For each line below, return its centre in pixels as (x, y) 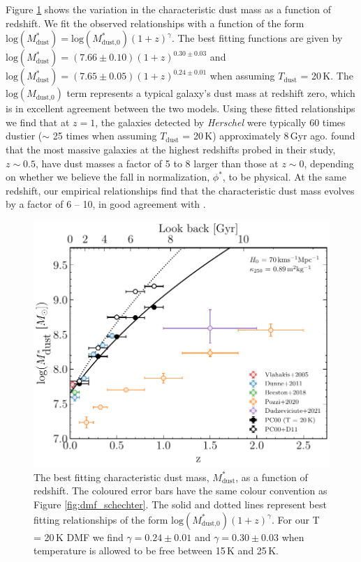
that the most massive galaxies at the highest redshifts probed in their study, (171, 149)
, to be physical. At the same (284, 177)
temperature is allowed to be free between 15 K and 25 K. (156, 550)
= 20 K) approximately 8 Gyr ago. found (269, 136)
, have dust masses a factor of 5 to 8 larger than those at (157, 163)
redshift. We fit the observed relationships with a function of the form (155, 23)
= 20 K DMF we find (79, 537)
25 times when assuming (105, 136)
